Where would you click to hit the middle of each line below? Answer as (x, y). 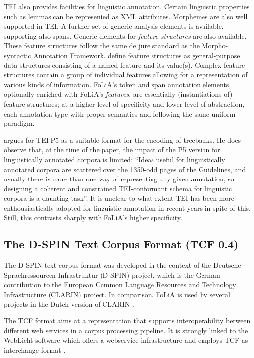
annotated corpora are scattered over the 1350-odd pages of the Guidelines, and (125, 169)
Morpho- (215, 45)
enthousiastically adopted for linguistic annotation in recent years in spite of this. (127, 208)
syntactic (18, 55)
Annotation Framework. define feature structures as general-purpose (137, 55)
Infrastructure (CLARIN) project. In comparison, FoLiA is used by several (117, 294)
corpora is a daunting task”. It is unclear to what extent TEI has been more (119, 198)
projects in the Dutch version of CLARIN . (69, 304)
